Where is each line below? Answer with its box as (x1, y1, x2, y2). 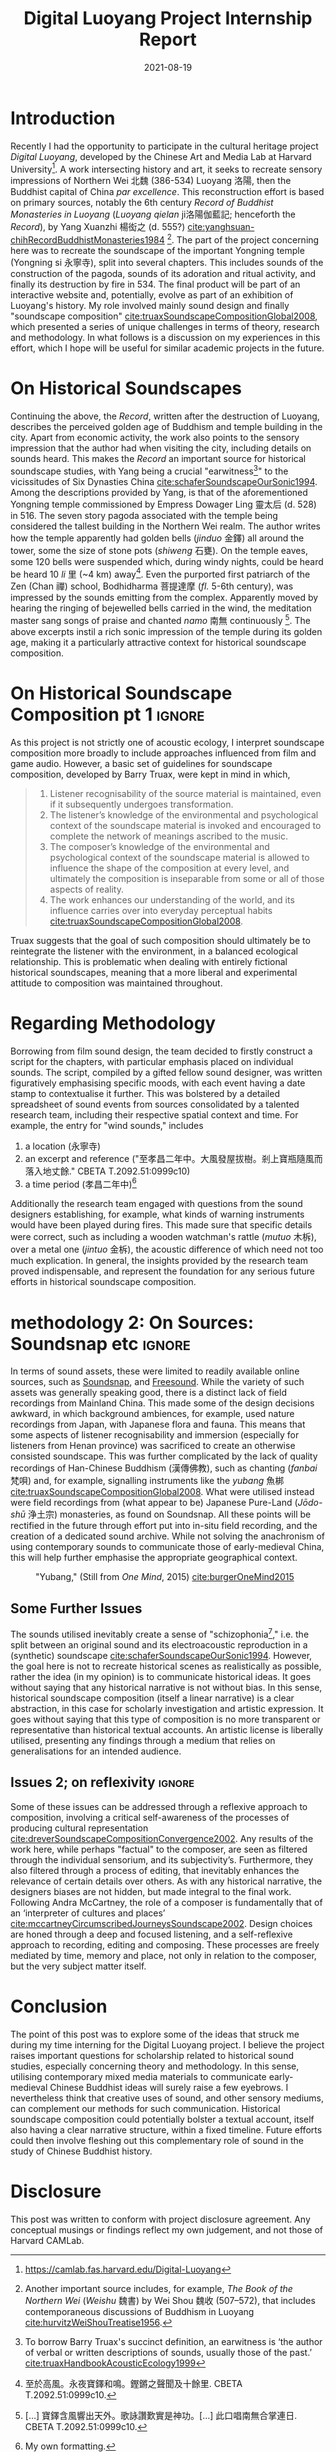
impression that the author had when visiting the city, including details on (10, 442, 312, 454)
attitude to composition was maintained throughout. (10, 977, 223, 989)
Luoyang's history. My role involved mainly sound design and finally (10, 300, 290, 311)
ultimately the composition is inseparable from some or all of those (49, 872, 325, 884)
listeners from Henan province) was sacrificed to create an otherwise (10, 1440, 296, 1452)
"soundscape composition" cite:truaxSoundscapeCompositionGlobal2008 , (10, 310, 318, 322)
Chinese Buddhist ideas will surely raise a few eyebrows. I (49, 2081, 289, 2093)
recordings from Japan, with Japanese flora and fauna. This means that (10, 1418, 306, 1431)
